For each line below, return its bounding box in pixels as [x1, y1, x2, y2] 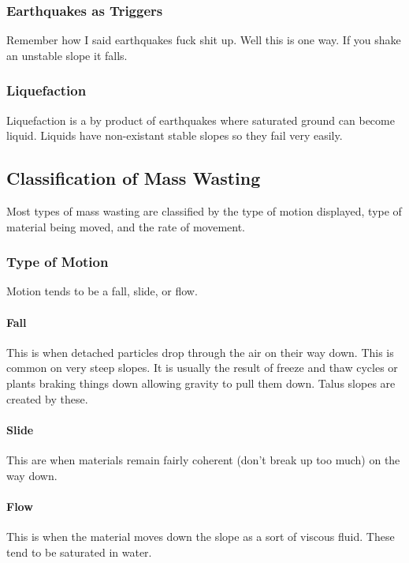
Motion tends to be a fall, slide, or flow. [6, 283, 198, 299]
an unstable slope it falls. [6, 47, 128, 63]
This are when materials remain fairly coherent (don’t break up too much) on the [6, 451, 400, 467]
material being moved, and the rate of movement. [6, 218, 246, 235]
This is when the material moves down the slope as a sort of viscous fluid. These [6, 527, 395, 544]
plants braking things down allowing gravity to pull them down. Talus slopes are [6, 375, 396, 391]
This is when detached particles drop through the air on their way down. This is [6, 343, 394, 360]
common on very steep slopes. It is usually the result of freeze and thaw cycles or [6, 359, 398, 376]
